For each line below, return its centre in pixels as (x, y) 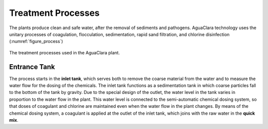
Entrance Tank (32, 67)
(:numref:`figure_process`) (36, 42)
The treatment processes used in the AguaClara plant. (65, 52)
